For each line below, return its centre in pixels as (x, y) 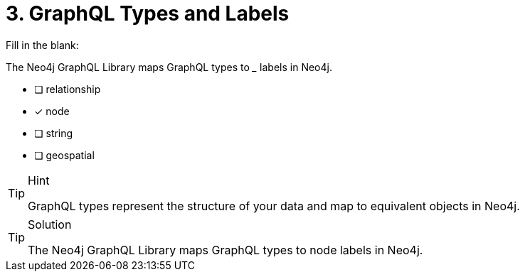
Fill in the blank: (42, 45)
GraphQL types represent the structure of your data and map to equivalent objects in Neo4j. (274, 206)
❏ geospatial (64, 155)
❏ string (54, 133)
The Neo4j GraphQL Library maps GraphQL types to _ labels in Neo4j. (169, 67)
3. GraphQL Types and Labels (148, 13)
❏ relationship (68, 89)
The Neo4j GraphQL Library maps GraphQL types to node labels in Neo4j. (226, 250)
